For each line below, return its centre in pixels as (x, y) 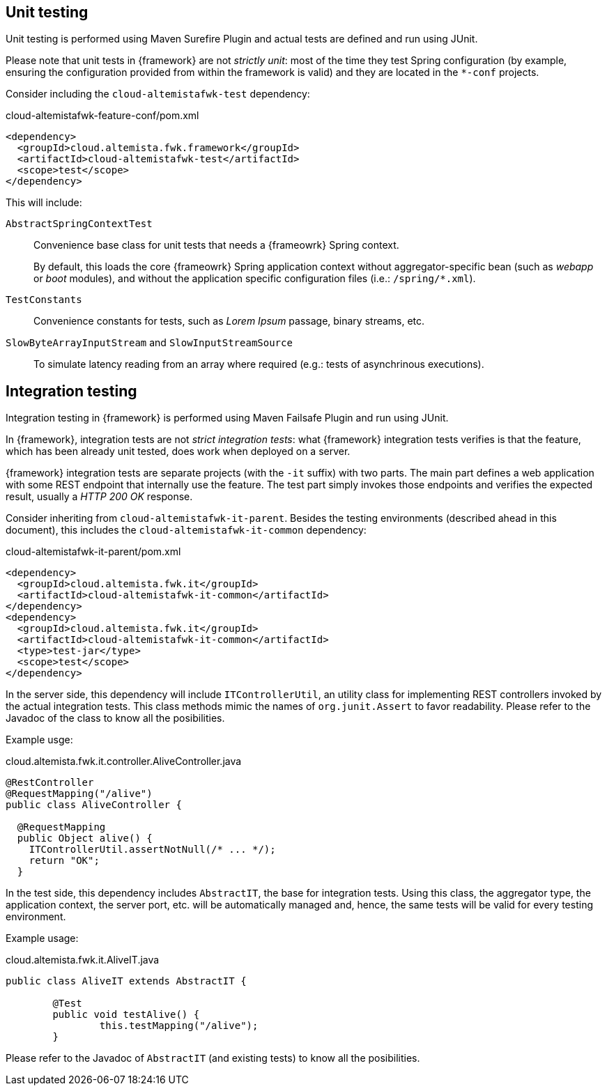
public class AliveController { (94, 805)
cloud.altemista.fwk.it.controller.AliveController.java (124, 761)
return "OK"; (64, 861)
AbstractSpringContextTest (79, 224)
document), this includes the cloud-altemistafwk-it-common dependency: (186, 530)
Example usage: (42, 938)
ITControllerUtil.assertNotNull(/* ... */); (152, 850)
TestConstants (44, 300)
